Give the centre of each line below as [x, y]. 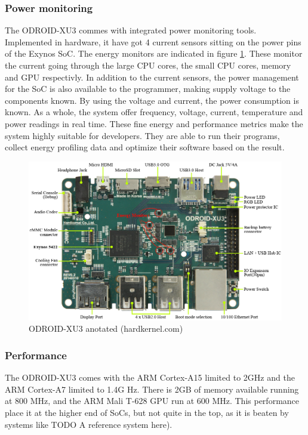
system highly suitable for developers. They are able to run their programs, [142, 135]
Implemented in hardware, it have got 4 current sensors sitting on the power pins [153, 41]
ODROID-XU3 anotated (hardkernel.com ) [106, 328]
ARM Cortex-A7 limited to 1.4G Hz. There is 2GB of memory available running [152, 389]
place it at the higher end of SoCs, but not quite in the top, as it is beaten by [147, 413]
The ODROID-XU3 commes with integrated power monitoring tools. [131, 30]
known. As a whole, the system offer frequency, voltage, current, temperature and [154, 112]
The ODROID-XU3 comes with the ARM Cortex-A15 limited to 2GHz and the [150, 377]
